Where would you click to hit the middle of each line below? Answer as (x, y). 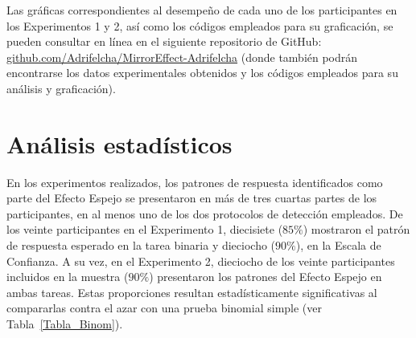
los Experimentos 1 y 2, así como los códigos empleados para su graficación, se (200, 25)
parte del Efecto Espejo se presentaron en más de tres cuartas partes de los (192, 198)
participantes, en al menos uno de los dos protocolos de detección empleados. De (205, 213)
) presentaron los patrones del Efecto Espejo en (266, 277)
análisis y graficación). (61, 88)
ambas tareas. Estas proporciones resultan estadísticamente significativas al (192, 292)
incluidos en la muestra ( (68, 277)
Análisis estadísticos (119, 143)
